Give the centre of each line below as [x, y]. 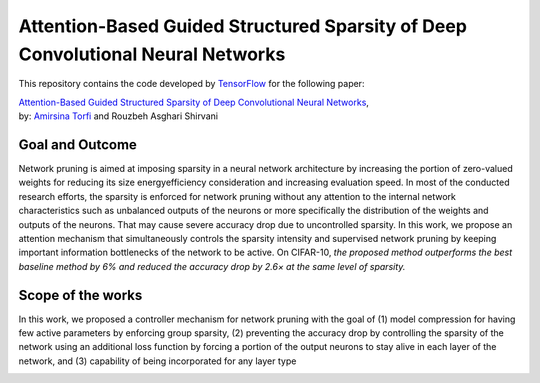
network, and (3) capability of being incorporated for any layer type [157, 361]
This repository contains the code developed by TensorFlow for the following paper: [191, 84]
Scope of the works [80, 295]
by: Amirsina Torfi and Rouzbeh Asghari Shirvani [118, 116]
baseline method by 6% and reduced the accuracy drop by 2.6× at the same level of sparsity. [212, 266]
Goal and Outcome [77, 144]
